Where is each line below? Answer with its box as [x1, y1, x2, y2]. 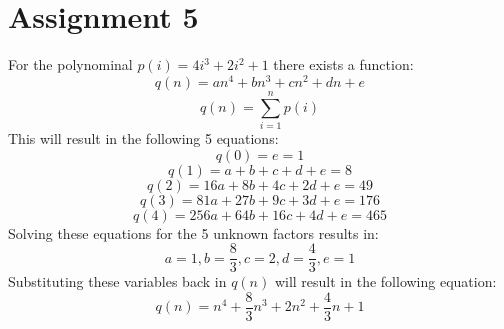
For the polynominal [8, 54, 133, 75]
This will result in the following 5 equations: [8, 127, 279, 148]
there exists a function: [273, 54, 414, 75]
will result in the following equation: [274, 271, 497, 292]
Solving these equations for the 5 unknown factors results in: [8, 222, 379, 243]
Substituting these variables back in [8, 271, 227, 292]
